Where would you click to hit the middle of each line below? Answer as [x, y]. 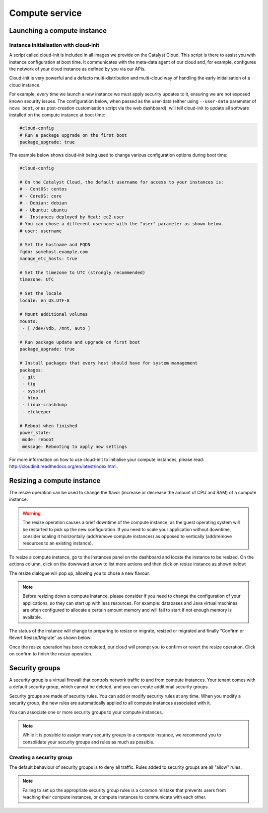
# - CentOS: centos [43, 189]
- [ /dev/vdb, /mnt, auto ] [57, 328]
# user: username [41, 231]
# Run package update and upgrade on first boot [80, 342]
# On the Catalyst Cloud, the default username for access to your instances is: [122, 182]
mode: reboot [38, 440]
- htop [30, 398]
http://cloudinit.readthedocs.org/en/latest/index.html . [64, 466]
